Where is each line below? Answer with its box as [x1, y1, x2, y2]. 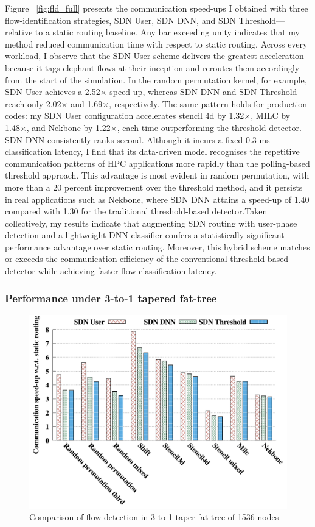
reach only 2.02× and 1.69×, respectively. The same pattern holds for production [5, 97, 308, 110]
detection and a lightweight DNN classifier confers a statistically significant [5, 228, 285, 241]
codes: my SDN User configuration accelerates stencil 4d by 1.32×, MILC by [5, 109, 290, 122]
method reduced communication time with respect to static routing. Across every [5, 37, 308, 50]
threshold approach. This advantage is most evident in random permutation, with [5, 169, 310, 182]
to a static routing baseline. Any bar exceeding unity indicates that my [35, 26, 300, 38]
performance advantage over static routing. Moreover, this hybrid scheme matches [5, 240, 310, 253]
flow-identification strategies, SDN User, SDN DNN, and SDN [5, 13, 236, 26]
